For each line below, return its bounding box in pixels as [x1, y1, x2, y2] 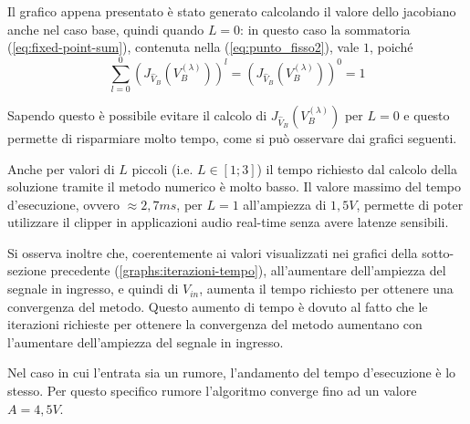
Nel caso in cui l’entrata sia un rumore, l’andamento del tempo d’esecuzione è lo [7, 363, 456, 382]
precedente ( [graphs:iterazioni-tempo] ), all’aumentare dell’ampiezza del [50, 261, 446, 280]
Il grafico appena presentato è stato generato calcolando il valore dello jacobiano [7, 2, 456, 20]
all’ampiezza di [243, 194, 327, 213]
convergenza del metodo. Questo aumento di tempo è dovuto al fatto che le [7, 296, 428, 315]
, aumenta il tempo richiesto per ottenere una [199, 279, 454, 298]
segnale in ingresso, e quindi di [7, 279, 179, 298]
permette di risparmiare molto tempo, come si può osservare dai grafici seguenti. [7, 128, 457, 147]
